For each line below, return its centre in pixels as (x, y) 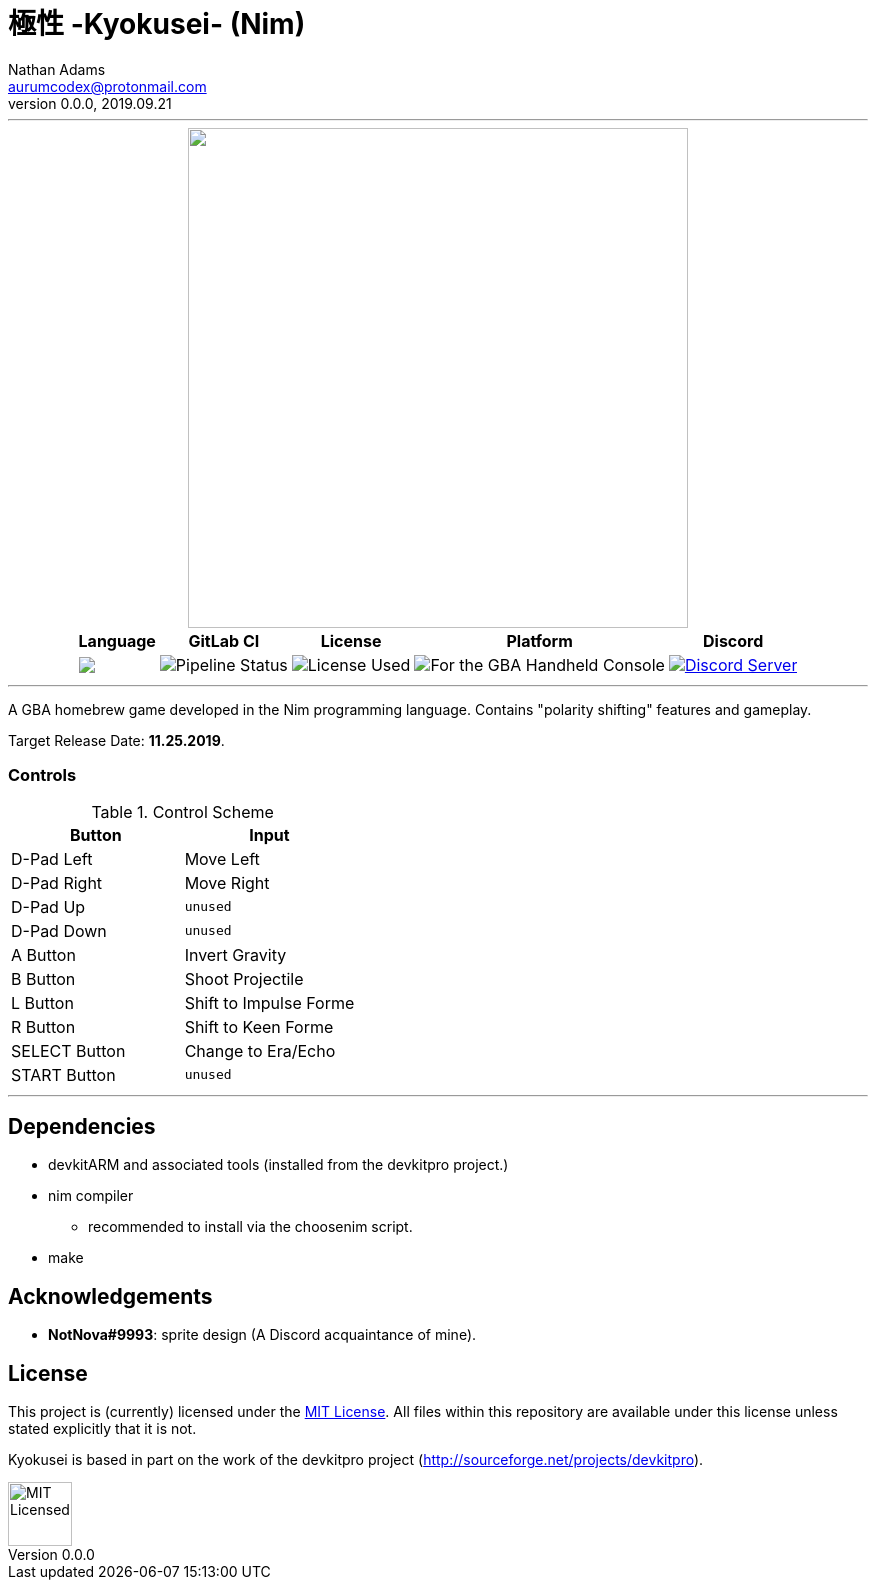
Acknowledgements (110, 1296)
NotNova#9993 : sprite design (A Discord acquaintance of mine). (262, 1335)
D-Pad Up (48, 906)
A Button (43, 954)
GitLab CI (224, 640)
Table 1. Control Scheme (182, 811)
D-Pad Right (57, 882)
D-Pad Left (52, 858)
